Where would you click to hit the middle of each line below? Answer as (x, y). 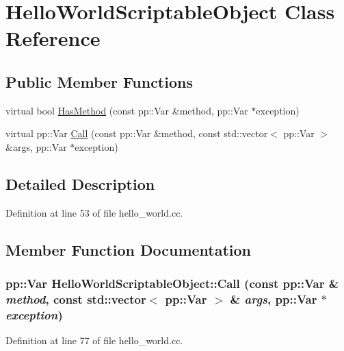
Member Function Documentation (129, 249)
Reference (53, 38)
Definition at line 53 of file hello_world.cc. (94, 212)
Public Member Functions (99, 81)
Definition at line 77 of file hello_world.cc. (94, 340)
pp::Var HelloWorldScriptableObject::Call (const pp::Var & (172, 283)
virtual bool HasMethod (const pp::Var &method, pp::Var (127, 110)
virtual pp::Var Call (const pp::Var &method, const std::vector (137, 133)
